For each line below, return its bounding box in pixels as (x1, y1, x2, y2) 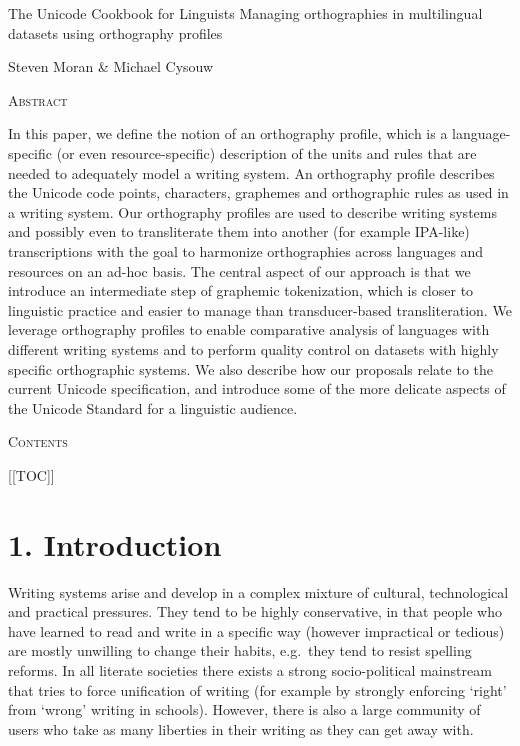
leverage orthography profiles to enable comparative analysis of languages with (8, 319, 490, 340)
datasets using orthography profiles (8, 22, 223, 43)
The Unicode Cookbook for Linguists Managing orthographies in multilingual (8, 3, 483, 23)
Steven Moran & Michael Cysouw (8, 56, 214, 77)
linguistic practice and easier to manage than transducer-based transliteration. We (8, 299, 512, 320)
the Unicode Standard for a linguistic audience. (8, 397, 298, 418)
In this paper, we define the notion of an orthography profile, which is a (8, 123, 448, 144)
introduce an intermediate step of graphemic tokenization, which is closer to (8, 280, 474, 301)
